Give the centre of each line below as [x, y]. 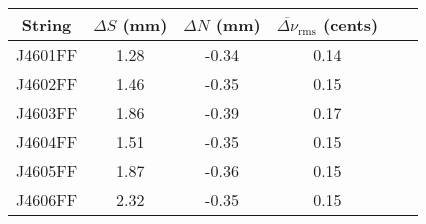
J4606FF [47, 199]
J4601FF [47, 54]
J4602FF [47, 83]
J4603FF [47, 112]
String [46, 24]
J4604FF [47, 141]
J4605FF [47, 170]
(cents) [351, 24]
